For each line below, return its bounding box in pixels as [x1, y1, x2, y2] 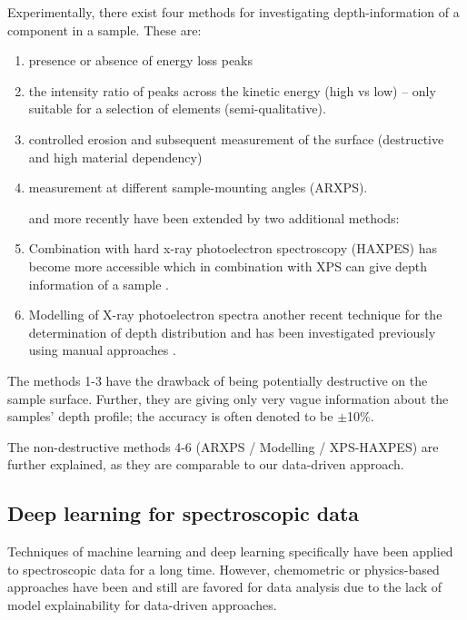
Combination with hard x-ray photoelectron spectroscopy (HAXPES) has [28, 239, 437, 258]
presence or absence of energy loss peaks [28, 51, 253, 70]
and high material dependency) [28, 147, 203, 166]
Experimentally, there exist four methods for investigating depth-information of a [7, 3, 460, 21]
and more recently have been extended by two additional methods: [28, 208, 400, 227]
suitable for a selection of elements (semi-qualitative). [28, 99, 326, 118]
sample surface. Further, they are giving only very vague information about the [7, 389, 449, 408]
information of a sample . [28, 274, 169, 293]
